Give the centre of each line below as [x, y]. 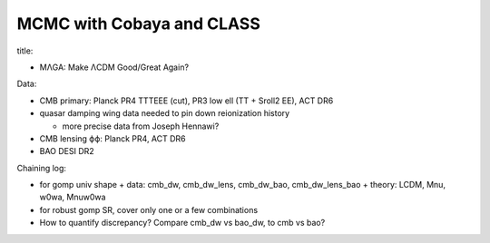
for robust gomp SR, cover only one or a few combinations [149, 209]
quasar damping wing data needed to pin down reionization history [165, 113]
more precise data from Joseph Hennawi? [141, 126]
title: [25, 51]
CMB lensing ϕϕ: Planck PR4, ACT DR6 [113, 138]
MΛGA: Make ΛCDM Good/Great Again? [114, 67]
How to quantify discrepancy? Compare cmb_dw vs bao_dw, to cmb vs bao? [182, 223]
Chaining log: [42, 168]
